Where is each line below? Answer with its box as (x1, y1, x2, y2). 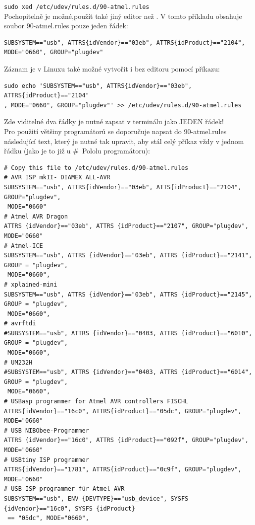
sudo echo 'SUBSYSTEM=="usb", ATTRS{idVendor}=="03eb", (4, 82, 192, 89)
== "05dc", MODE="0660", (7, 515, 89, 522)
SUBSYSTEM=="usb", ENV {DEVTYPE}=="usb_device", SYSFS (4, 495, 189, 502)
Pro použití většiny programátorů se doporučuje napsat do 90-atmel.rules (4, 126, 227, 136)
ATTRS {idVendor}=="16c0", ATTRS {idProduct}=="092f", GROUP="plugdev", (4, 437, 249, 444)
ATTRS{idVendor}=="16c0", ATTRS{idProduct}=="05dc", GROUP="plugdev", (4, 407, 242, 415)
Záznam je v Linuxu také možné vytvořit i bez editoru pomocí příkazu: (4, 64, 220, 74)
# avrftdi (4, 320, 36, 327)
